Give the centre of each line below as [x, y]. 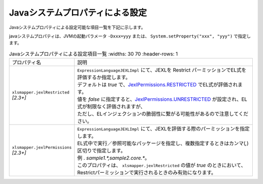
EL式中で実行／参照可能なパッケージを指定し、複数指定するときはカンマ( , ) [163, 144]
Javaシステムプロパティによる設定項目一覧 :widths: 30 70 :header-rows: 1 [93, 54]
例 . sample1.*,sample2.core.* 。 [113, 158]
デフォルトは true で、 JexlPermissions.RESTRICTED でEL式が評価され [158, 85]
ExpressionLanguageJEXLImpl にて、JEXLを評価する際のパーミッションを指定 [163, 129]
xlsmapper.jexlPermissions [42, 147]
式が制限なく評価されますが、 [111, 107]
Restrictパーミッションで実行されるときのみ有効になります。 [147, 173]
